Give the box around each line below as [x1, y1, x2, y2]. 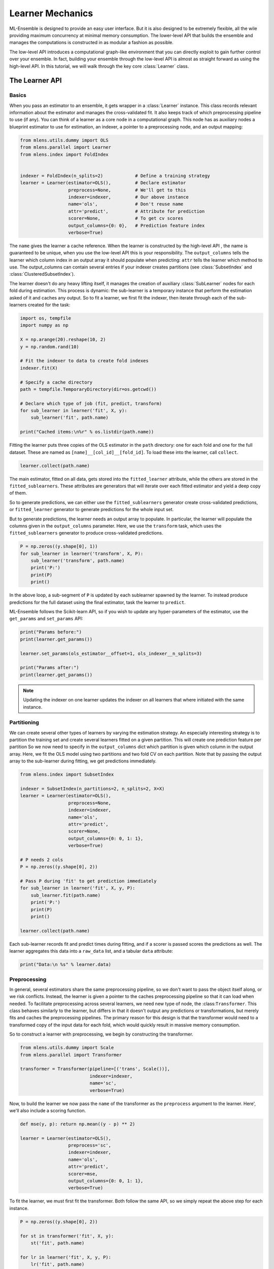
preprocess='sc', [68, 1143, 112, 1148]
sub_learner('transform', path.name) [30, 558, 125, 563]
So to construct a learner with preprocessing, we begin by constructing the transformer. [9, 1031, 193, 1038]
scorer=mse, [68, 1171, 98, 1177]
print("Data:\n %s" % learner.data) [20, 962, 112, 967]
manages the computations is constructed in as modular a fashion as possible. [9, 40, 174, 46]
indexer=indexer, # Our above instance [68, 194, 189, 200]
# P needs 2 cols [20, 857, 63, 862]
